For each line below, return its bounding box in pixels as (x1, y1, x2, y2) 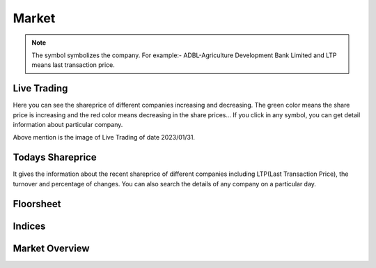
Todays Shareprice (13, 151, 97, 163)
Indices (13, 220, 46, 232)
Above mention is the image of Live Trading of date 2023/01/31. (13, 133, 195, 142)
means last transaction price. (31, 61, 115, 69)
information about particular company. (13, 121, 123, 129)
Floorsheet (13, 198, 61, 209)
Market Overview (13, 242, 90, 254)
